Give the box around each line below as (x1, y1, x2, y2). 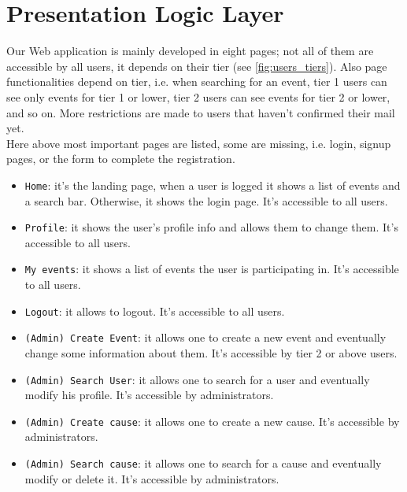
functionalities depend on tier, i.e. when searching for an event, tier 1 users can (6, 73, 387, 90)
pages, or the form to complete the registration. (6, 150, 235, 167)
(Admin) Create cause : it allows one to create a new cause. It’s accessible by (24, 412, 400, 429)
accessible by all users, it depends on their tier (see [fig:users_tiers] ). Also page (6, 57, 387, 74)
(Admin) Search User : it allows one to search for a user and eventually (24, 371, 370, 387)
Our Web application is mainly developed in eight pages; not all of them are (6, 43, 374, 59)
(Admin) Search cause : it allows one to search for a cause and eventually (24, 455, 382, 472)
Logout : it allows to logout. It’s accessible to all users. (24, 302, 285, 319)
